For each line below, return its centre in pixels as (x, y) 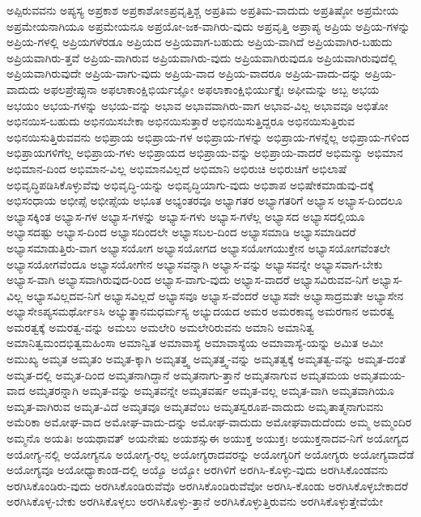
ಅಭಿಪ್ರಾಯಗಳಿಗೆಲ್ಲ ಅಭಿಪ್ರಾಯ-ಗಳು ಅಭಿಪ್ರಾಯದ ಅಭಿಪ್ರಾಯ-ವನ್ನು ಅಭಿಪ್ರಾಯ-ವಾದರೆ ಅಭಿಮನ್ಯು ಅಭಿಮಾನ (205, 153)
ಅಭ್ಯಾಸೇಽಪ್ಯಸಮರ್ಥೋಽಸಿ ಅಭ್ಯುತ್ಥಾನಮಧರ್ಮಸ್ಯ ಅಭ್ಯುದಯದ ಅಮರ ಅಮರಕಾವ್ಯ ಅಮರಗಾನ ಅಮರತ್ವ (200, 311)
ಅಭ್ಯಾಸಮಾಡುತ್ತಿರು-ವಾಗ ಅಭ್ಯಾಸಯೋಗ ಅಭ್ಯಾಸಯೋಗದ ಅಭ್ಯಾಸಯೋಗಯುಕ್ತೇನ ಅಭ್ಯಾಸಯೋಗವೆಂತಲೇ (199, 247)
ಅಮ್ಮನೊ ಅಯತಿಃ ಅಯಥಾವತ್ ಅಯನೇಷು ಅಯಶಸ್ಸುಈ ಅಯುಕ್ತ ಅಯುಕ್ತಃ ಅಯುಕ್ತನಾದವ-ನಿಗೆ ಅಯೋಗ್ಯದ (208, 438)
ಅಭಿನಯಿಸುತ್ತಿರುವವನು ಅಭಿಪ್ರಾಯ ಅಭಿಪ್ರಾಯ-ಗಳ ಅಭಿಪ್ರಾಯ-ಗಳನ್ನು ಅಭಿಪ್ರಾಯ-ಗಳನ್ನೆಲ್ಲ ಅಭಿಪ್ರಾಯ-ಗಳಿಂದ (208, 136)
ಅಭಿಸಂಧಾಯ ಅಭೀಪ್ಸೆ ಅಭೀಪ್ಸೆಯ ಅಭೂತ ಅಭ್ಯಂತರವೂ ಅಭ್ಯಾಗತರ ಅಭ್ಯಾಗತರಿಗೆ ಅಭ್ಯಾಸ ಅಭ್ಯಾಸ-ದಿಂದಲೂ (204, 200)
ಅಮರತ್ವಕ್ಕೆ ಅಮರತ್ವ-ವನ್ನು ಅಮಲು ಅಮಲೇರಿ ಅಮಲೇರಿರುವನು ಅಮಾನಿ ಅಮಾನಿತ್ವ (160, 326)
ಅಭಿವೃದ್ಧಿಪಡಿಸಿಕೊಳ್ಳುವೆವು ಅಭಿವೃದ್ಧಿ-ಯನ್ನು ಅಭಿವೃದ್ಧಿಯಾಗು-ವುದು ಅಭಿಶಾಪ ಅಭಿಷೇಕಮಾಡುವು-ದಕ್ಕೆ (190, 184)
